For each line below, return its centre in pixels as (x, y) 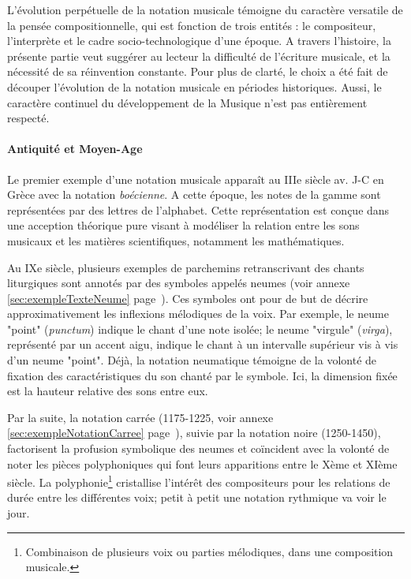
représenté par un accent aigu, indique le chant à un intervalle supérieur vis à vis (203, 344)
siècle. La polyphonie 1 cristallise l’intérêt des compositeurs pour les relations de (199, 481)
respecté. (28, 118)
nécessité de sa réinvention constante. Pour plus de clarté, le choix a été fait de (198, 71)
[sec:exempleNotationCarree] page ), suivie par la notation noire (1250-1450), (194, 433)
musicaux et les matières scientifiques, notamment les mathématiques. (176, 240)
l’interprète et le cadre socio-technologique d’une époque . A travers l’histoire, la (199, 41)
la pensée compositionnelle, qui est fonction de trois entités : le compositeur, (192, 25)
